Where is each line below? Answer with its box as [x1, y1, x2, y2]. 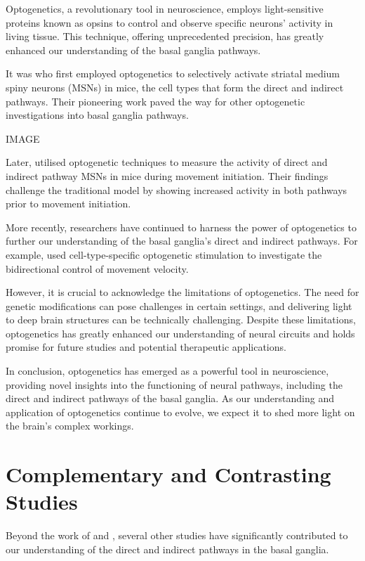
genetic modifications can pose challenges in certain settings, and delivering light [6, 298, 352, 313]
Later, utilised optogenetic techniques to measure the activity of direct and [6, 155, 328, 169]
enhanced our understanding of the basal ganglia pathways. [6, 42, 261, 57]
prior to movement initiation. [6, 196, 131, 211]
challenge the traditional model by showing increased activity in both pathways [6, 182, 347, 197]
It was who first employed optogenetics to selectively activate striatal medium [6, 66, 340, 81]
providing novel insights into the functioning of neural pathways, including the [6, 377, 343, 392]
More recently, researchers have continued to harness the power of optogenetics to [6, 219, 357, 234]
